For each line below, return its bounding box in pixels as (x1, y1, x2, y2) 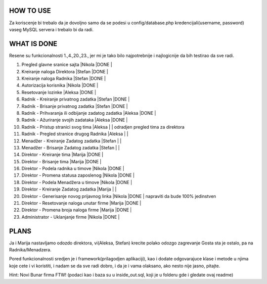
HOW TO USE (9, 6, 51, 15)
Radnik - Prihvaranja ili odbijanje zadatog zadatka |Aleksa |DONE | (21, 110, 156, 116)
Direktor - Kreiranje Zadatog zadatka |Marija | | (21, 186, 117, 192)
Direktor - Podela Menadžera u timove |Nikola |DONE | (21, 179, 133, 185)
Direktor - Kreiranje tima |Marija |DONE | (21, 151, 103, 158)
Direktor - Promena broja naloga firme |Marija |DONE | (21, 207, 132, 213)
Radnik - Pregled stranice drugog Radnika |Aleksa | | (21, 131, 129, 137)
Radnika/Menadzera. (9, 247, 51, 253)
